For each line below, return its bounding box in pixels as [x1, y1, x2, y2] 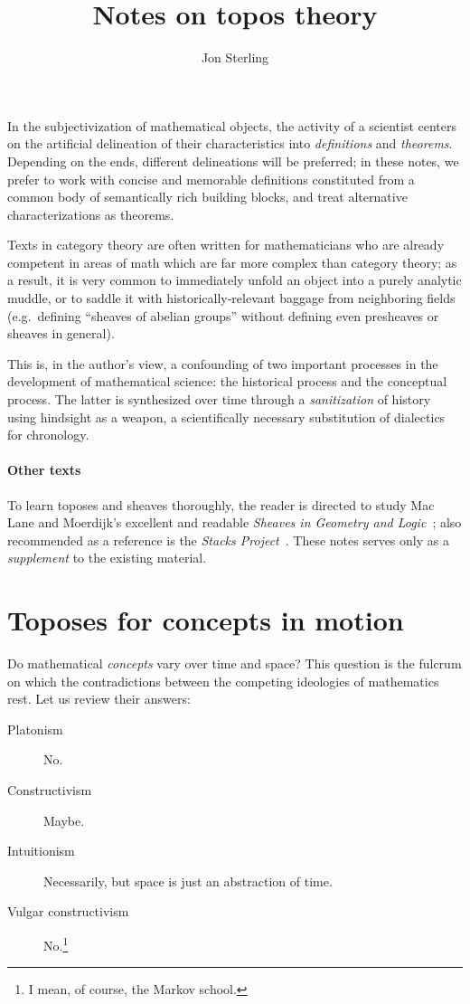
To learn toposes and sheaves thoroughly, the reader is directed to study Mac [7, 495, 435, 514]
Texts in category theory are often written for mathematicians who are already [7, 235, 445, 254]
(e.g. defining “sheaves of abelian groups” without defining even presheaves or [7, 306, 439, 325]
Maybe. [43, 810, 85, 829]
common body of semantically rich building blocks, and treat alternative [7, 187, 408, 206]
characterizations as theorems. [7, 204, 174, 223]
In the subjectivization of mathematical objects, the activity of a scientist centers [7, 116, 456, 135]
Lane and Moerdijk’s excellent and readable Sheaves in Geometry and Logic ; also [7, 513, 462, 532]
